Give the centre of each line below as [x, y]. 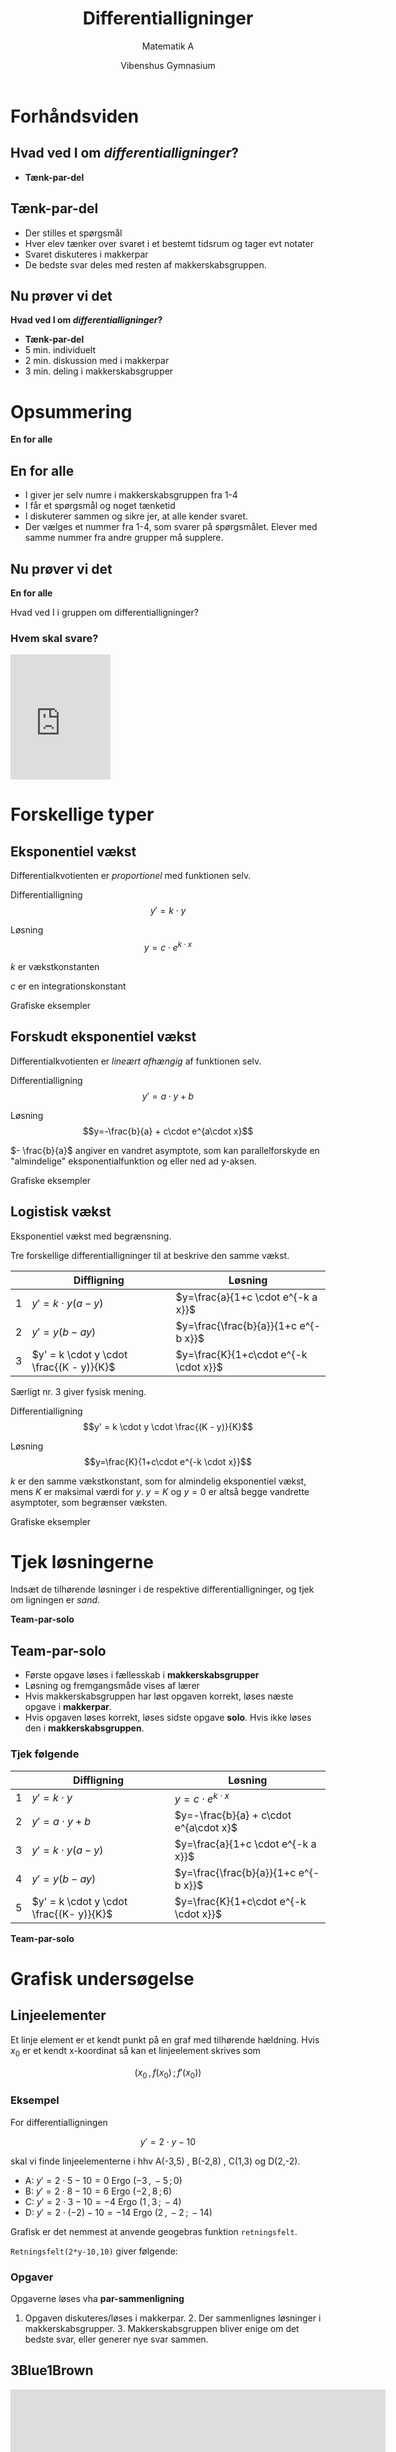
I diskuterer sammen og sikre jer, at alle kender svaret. [136, 516]
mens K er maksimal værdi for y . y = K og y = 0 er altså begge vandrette [160, 1491]
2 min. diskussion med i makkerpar [97, 361]
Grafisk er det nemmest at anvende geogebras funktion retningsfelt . [154, 2231]
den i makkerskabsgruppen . [84, 1728]
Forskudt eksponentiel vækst [103, 1037]
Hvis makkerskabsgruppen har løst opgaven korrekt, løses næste [159, 1696]
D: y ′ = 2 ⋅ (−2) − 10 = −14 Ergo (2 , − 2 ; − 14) [118, 2212]
